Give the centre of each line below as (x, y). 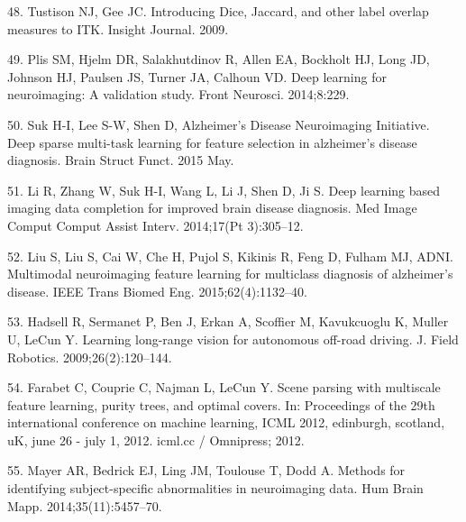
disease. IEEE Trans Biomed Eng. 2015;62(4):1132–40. (157, 291)
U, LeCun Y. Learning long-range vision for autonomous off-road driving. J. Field (233, 339)
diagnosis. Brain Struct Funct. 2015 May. (121, 160)
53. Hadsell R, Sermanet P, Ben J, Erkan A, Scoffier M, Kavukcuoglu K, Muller (228, 321)
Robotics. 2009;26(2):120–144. (90, 357)
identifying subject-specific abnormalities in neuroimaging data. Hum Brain (215, 488)
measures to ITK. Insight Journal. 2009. (118, 28)
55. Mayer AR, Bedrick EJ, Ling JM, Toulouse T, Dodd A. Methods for (206, 470)
